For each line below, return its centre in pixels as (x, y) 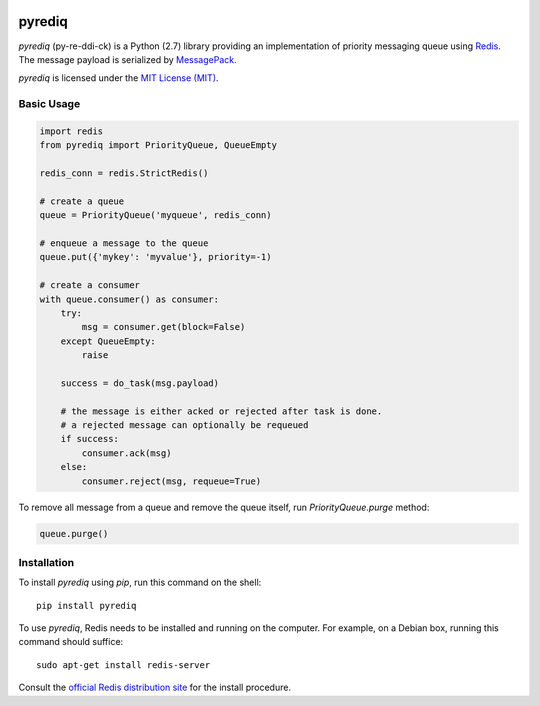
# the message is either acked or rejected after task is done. (221, 411)
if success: (90, 439)
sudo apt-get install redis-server (123, 664)
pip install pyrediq (86, 605)
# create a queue (82, 201)
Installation (46, 562)
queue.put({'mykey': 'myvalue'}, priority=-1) (155, 257)
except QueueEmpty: (108, 341)
